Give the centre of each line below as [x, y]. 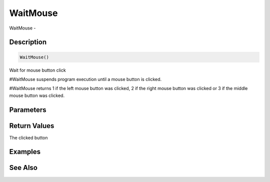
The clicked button [28, 137]
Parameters [28, 110]
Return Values [32, 126]
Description [28, 42]
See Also [23, 168]
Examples [25, 152]
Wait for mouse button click [37, 70]
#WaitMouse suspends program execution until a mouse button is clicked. [85, 79]
